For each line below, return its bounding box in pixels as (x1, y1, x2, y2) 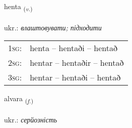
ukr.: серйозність (4, 114, 57, 125)
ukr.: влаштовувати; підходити (4, 22, 102, 32)
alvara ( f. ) (4, 93, 33, 105)
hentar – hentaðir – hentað (30, 57, 124, 69)
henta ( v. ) (4, 1, 33, 13)
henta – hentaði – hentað (30, 42, 117, 54)
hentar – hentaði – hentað (30, 71, 121, 83)
